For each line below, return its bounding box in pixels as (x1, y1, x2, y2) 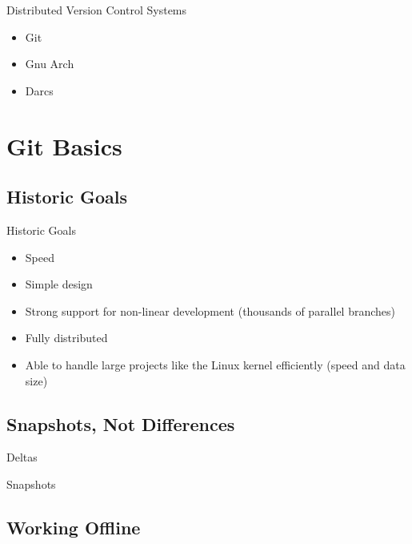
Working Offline (6, 514, 141, 539)
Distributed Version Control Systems (6, 2, 187, 18)
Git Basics (6, 129, 122, 162)
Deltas (6, 449, 38, 465)
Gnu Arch (25, 55, 74, 72)
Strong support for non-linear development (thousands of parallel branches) (25, 302, 396, 319)
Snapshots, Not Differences (6, 411, 235, 436)
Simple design (25, 276, 93, 292)
